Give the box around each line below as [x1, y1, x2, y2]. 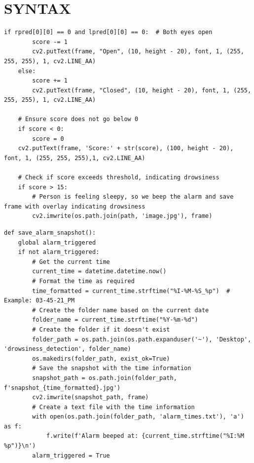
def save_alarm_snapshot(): [4, 229, 96, 236]
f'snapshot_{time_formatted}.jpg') [4, 384, 121, 391]
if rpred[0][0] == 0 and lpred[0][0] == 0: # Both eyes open [4, 29, 213, 36]
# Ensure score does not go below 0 [18, 116, 139, 123]
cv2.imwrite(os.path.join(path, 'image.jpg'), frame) [32, 212, 213, 220]
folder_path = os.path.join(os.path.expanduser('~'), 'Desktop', [32, 336, 252, 343]
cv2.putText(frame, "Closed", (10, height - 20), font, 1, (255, [32, 86, 252, 94]
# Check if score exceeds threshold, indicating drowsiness [18, 174, 219, 181]
